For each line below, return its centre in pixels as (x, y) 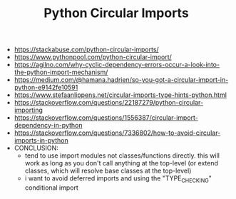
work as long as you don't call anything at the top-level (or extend (122, 163)
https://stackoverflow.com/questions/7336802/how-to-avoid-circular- (117, 133)
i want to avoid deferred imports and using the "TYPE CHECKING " (118, 179)
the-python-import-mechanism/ (61, 72)
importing (28, 110)
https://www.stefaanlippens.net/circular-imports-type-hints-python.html (120, 95)
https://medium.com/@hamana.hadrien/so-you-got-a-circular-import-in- (121, 80)
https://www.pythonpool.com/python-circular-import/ (93, 57)
